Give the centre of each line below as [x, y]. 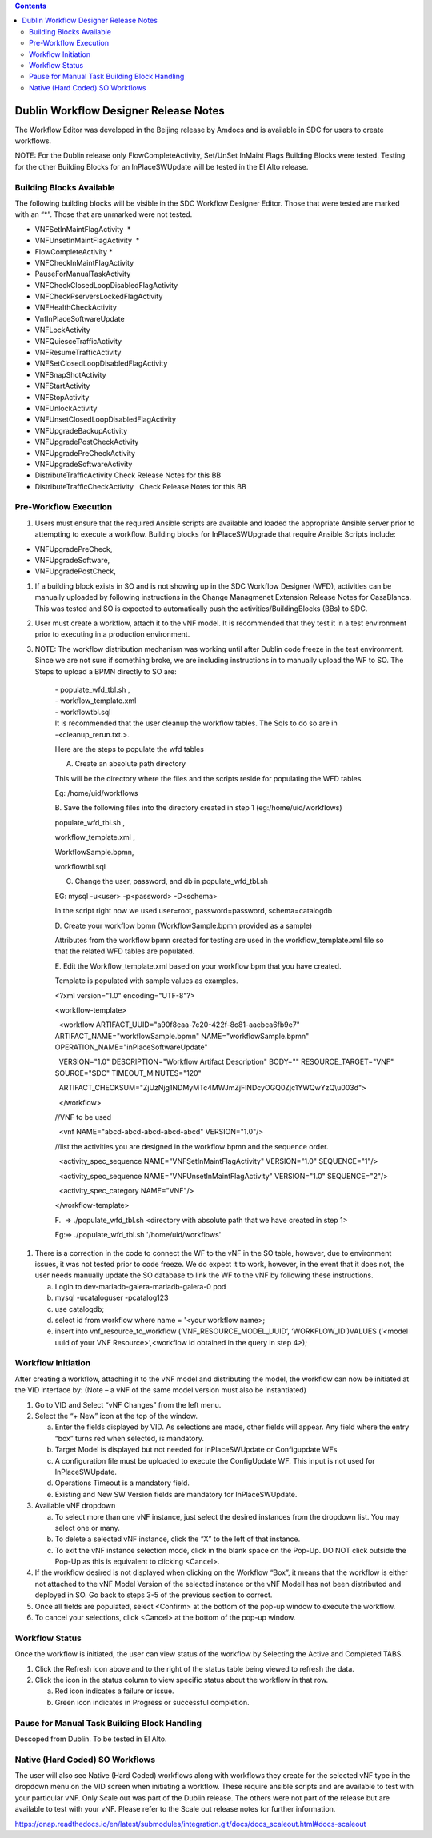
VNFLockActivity [63, 330]
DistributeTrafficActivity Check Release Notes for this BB [128, 475]
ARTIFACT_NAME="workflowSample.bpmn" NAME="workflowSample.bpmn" [182, 1036]
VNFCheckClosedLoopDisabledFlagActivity [106, 285]
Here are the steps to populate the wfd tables [129, 749]
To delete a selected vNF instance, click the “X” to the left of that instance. [178, 1539]
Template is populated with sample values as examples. [147, 981]
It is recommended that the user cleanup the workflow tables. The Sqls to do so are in [196, 723]
